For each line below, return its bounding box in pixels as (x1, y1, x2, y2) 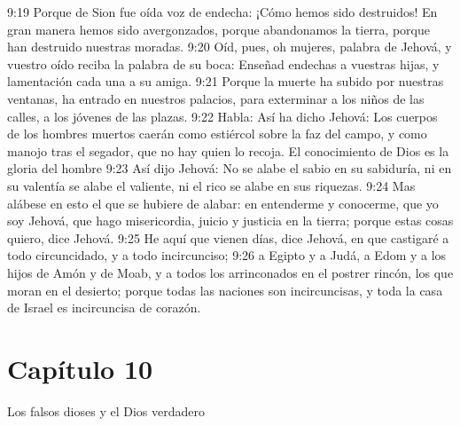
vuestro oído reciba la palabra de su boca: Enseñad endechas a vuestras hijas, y (7, 54, 440, 73)
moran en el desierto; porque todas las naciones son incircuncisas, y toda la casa (7, 280, 443, 299)
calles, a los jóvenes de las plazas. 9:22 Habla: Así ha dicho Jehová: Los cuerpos (7, 106, 438, 125)
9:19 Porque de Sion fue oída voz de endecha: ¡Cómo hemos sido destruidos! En (7, 3, 438, 20)
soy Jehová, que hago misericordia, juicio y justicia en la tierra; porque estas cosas (7, 211, 454, 230)
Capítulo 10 (7, 350, 153, 386)
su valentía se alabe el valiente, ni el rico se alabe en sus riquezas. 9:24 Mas (7, 176, 416, 194)
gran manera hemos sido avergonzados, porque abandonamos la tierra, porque (7, 20, 430, 38)
